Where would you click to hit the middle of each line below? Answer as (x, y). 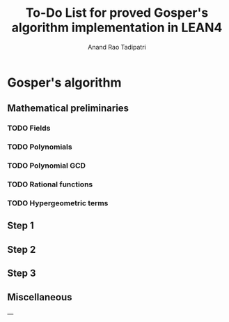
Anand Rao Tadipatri (117, 47)
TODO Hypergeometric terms (58, 203)
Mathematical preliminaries (68, 109)
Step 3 (22, 273)
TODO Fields (29, 129)
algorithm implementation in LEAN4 (117, 28)
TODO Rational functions (50, 184)
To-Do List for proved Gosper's (117, 13)
